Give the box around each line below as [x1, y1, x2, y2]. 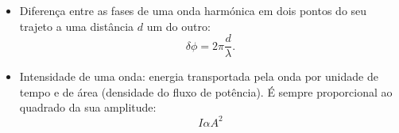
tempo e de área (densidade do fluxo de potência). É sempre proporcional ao [19, 83, 393, 100]
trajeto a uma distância [19, 17, 134, 34]
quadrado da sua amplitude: [19, 99, 157, 116]
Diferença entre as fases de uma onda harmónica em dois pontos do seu [19, 2, 367, 18]
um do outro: [146, 17, 211, 34]
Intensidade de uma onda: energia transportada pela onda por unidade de [19, 68, 378, 85]
